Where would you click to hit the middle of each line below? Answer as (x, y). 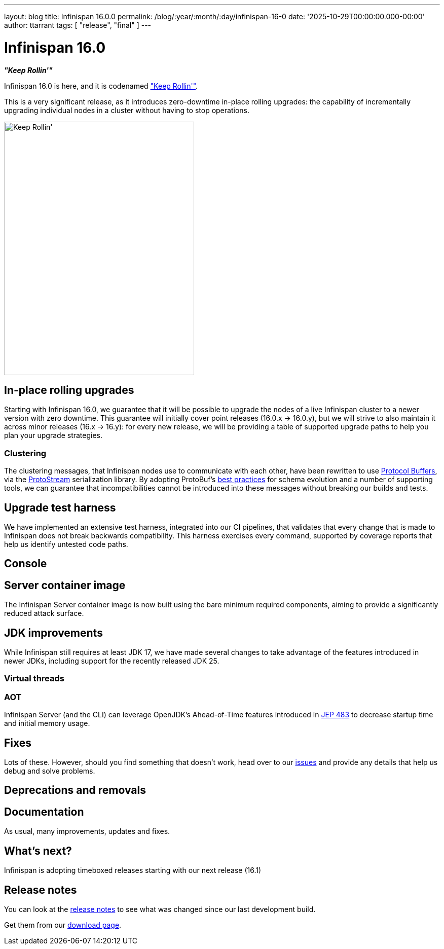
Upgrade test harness (60, 507)
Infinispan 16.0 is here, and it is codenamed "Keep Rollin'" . (101, 86)
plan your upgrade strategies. (53, 435)
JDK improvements (53, 633)
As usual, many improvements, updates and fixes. (87, 831)
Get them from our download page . (63, 925)
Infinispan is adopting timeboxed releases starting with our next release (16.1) (133, 870)
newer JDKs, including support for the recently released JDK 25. (112, 661)
